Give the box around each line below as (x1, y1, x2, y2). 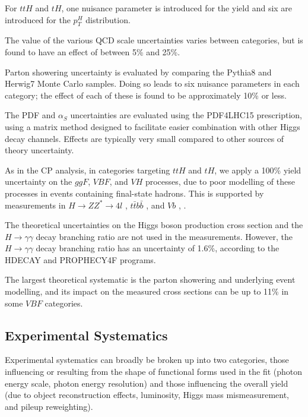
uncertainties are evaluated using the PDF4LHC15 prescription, (70, 109, 302, 121)
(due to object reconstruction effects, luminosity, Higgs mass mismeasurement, (5, 388, 290, 401)
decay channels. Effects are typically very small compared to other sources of (5, 132, 284, 144)
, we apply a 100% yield (214, 163, 301, 176)
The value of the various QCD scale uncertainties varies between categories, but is (5, 34, 303, 46)
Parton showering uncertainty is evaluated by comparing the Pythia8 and (5, 65, 272, 78)
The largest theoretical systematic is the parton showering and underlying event (5, 273, 296, 286)
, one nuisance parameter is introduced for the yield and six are (61, 2, 293, 14)
